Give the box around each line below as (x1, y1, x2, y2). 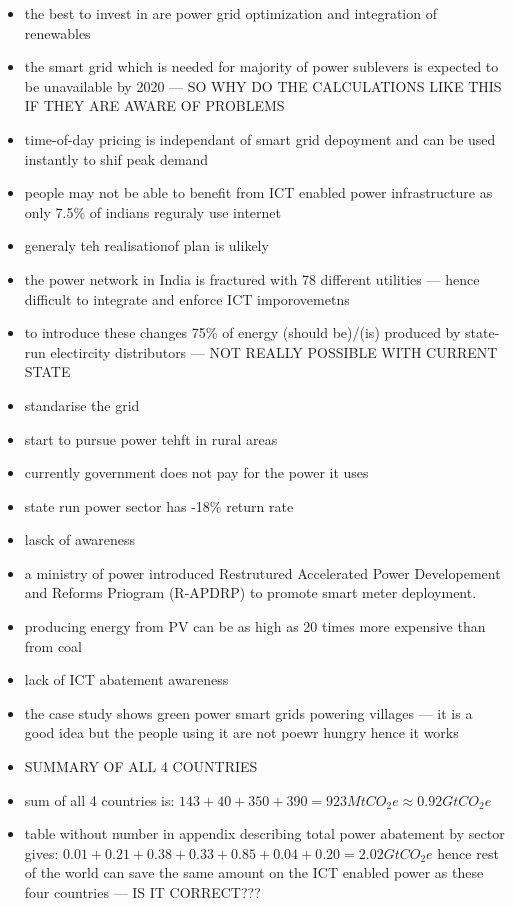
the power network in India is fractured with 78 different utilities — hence (24, 268, 480, 289)
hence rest (437, 842, 499, 863)
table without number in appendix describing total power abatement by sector (24, 823, 505, 844)
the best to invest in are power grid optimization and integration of (24, 3, 437, 23)
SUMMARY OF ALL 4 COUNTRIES (24, 756, 258, 777)
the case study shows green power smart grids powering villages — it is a (24, 702, 473, 723)
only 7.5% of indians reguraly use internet (24, 201, 281, 222)
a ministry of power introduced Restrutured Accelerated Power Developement (24, 562, 501, 583)
